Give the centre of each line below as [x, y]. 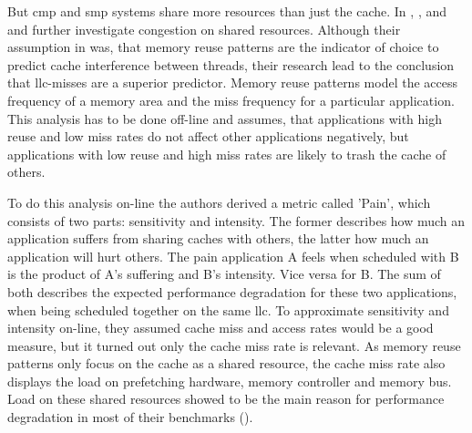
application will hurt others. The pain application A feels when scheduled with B [233, 256]
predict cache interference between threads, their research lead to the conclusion [231, 64]
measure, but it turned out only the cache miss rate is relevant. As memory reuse [234, 345]
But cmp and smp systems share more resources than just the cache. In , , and [227, 11]
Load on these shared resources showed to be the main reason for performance [226, 399]
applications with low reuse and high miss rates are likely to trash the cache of [227, 154]
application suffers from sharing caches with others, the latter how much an [218, 238]
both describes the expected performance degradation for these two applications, [232, 291]
